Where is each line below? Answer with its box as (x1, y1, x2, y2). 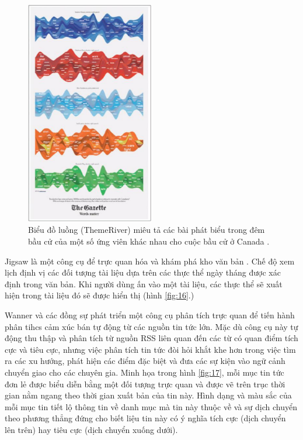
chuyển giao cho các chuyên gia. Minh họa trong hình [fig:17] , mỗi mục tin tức (5, 366, 284, 378)
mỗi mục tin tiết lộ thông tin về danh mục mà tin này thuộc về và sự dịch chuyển (5, 400, 297, 412)
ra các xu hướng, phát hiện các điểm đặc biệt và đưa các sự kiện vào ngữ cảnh (5, 355, 285, 367)
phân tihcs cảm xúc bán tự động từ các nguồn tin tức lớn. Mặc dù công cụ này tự (5, 320, 298, 332)
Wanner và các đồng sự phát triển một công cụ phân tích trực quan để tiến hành (5, 308, 295, 321)
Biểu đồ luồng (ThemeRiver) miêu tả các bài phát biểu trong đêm (28, 224, 265, 236)
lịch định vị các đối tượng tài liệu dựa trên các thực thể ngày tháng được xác (5, 266, 281, 279)
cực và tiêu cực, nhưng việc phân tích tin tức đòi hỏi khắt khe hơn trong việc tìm (5, 343, 296, 355)
